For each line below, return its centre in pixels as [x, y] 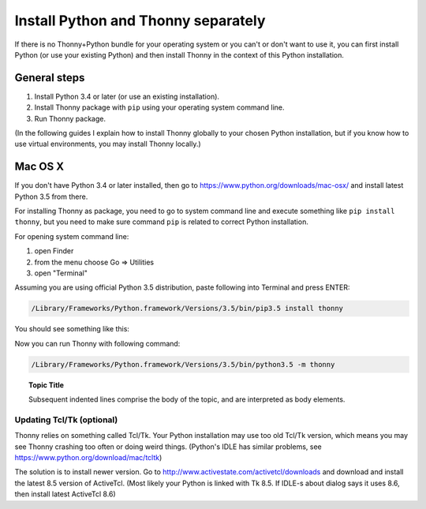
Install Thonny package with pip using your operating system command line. [159, 107]
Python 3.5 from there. [51, 196]
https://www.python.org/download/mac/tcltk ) [88, 458]
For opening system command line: [72, 236]
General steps [50, 78]
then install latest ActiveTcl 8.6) [65, 494]
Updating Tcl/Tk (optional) [66, 420]
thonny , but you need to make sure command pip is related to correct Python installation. [162, 222]
